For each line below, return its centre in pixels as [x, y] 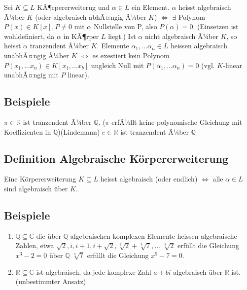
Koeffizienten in [28, 131]
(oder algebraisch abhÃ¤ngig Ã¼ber [91, 17]
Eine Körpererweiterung [40, 179]
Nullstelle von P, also [125, 26]
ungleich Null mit [117, 65]
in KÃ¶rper [81, 36]
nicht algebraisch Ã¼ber [181, 36]
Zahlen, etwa [35, 245]
